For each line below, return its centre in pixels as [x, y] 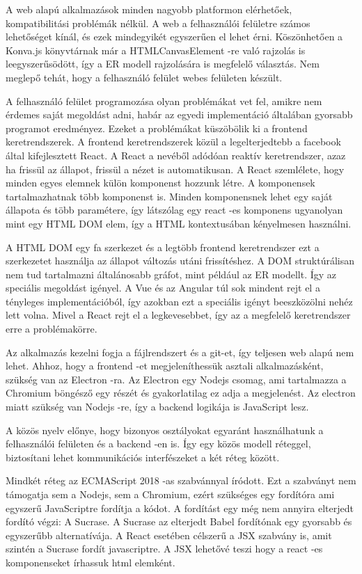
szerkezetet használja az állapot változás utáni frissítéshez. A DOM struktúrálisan [180, 261]
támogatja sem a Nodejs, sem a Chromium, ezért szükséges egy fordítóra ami [170, 494]
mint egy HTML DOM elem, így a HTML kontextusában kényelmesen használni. [179, 223]
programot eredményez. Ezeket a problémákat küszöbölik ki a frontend [157, 128]
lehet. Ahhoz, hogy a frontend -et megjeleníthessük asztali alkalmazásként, [165, 366]
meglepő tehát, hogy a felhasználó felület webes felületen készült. [144, 77]
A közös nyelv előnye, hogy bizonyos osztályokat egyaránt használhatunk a [165, 430]
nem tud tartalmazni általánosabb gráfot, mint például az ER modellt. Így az [171, 274]
